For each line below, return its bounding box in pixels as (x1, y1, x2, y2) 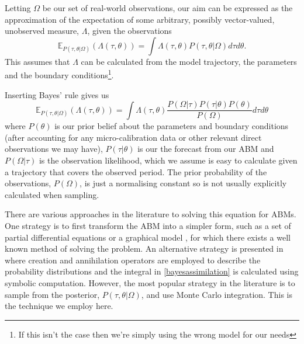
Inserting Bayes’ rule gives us (5, 88, 109, 100)
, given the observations (87, 25, 172, 37)
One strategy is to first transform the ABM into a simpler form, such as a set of (5, 220, 291, 232)
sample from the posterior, (5, 288, 100, 300)
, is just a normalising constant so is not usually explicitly (80, 177, 287, 189)
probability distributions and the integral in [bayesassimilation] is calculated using (5, 265, 299, 277)
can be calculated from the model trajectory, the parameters (81, 55, 297, 67)
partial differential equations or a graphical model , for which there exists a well (5, 231, 291, 243)
